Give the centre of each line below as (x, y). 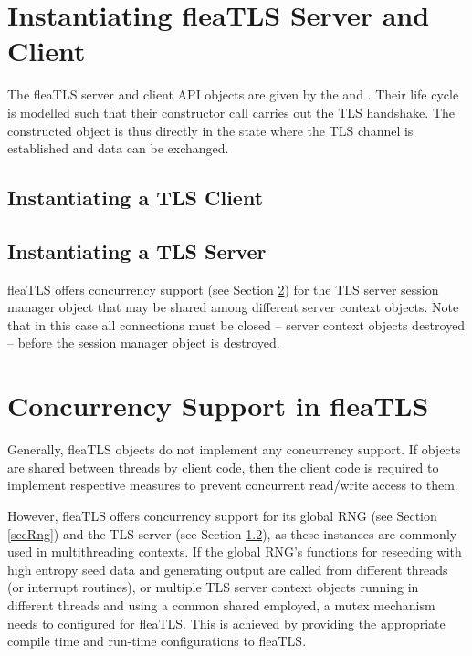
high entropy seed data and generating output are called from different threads (228, 569)
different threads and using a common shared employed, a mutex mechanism (221, 604)
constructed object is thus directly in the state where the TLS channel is (210, 130)
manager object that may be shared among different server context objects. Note (233, 307)
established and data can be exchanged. (118, 148)
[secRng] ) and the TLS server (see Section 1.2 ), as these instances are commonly (232, 533)
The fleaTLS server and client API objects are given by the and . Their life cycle (233, 94)
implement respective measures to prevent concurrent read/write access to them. (233, 485)
